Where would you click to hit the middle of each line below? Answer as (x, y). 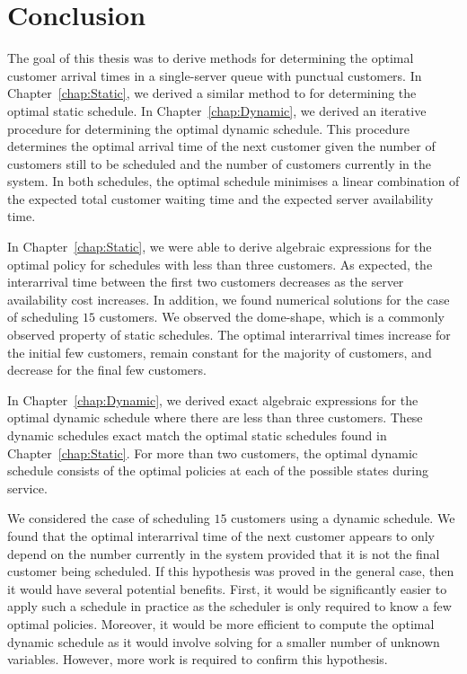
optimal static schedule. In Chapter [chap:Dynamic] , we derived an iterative (217, 110)
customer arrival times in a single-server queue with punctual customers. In (215, 75)
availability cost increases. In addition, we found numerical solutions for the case (229, 299)
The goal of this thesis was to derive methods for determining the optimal (211, 58)
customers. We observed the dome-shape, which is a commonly (272, 317)
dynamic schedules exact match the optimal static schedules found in (197, 435)
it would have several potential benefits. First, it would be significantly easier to (227, 588)
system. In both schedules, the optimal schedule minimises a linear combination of (233, 181)
